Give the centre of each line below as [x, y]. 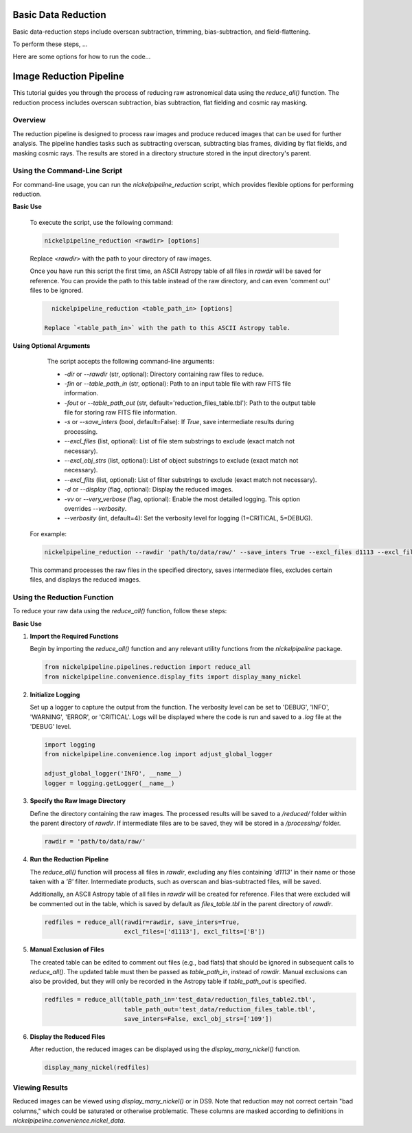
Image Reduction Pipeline [69, 77]
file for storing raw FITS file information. [121, 412]
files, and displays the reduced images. [85, 580]
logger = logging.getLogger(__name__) [110, 783]
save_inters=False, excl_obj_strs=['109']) [198, 1019]
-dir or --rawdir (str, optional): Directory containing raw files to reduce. [164, 374]
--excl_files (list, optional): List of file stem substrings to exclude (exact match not [180, 441]
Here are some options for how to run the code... [82, 57]
